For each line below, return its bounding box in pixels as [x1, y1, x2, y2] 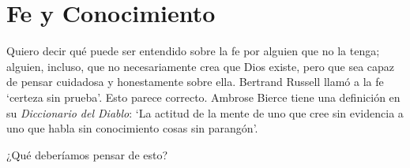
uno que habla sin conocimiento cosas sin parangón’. [6, 120, 258, 136]
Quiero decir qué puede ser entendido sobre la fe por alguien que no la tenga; [6, 43, 380, 59]
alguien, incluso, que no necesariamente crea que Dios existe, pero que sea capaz [6, 58, 395, 74]
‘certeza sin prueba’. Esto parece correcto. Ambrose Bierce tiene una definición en [6, 88, 401, 105]
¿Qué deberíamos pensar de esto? [6, 146, 168, 162]
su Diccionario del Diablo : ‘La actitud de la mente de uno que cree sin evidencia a [6, 104, 404, 121]
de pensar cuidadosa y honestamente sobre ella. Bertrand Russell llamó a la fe [6, 73, 384, 90]
